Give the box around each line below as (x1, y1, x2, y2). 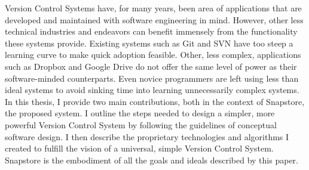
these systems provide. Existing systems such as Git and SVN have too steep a (5, 36, 293, 49)
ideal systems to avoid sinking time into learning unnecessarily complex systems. (5, 84, 299, 96)
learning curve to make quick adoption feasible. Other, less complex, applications (5, 48, 301, 61)
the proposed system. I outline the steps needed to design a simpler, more (5, 107, 275, 119)
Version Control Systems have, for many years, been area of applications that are (5, 2, 302, 14)
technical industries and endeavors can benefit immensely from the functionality (5, 25, 298, 38)
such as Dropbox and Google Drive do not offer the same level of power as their (5, 60, 297, 72)
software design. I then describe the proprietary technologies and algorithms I (5, 130, 289, 143)
